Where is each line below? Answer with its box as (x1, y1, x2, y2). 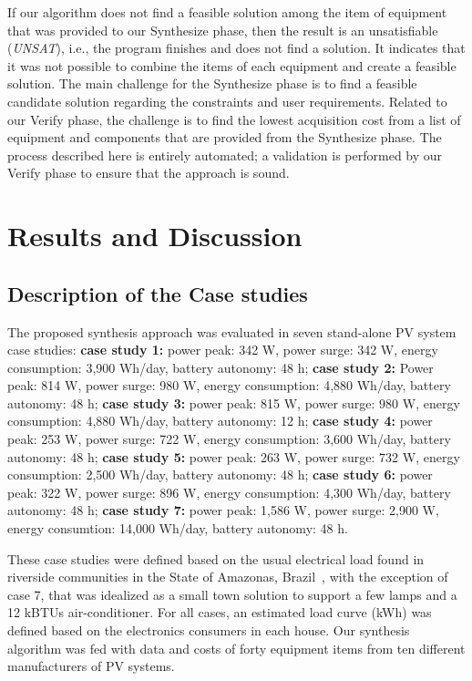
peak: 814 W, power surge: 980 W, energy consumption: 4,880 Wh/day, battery (7, 376, 451, 395)
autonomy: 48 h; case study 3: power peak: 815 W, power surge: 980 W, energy (7, 393, 460, 412)
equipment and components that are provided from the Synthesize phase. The (7, 128, 442, 147)
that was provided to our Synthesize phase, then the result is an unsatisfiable (7, 20, 438, 39)
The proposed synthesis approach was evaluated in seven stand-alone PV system (7, 322, 457, 341)
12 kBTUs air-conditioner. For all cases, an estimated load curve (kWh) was (7, 603, 432, 622)
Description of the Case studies (7, 279, 308, 307)
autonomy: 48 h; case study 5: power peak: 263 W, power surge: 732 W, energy (7, 447, 460, 466)
